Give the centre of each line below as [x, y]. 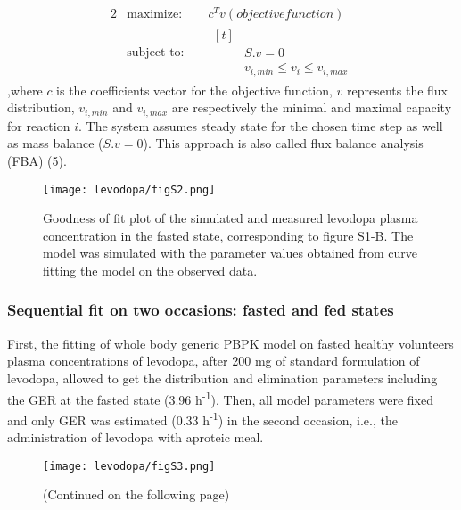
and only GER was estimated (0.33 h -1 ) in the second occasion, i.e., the [202, 418]
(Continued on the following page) [136, 494]
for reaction [39, 125]
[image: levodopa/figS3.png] [129, 466]
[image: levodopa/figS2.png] [129, 189]
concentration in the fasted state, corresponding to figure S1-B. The [228, 235]
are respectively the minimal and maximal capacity [312, 107]
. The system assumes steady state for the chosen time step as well [260, 125]
